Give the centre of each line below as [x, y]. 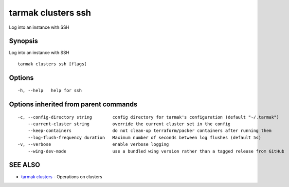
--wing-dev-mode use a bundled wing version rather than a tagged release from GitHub [156, 151]
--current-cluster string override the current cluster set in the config [129, 124]
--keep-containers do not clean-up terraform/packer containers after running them [150, 131]
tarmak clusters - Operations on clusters [62, 177]
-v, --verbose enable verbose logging [93, 144]
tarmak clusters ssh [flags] [52, 64]
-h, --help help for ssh [50, 91]
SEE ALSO [25, 165]
